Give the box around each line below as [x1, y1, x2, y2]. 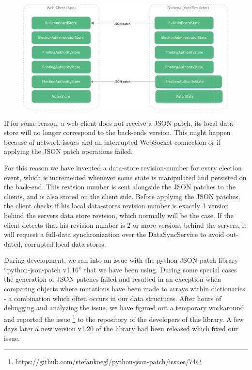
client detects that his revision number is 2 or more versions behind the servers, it [4, 219, 247, 230]
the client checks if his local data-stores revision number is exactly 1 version [4, 201, 229, 211]
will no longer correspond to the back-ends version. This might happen [20, 127, 231, 137]
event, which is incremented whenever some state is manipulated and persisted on [4, 172, 247, 182]
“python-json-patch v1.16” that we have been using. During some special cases [4, 264, 237, 274]
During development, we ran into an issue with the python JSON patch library [4, 255, 238, 265]
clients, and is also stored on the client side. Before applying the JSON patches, [4, 191, 240, 201]
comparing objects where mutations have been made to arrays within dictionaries [4, 284, 245, 294]
